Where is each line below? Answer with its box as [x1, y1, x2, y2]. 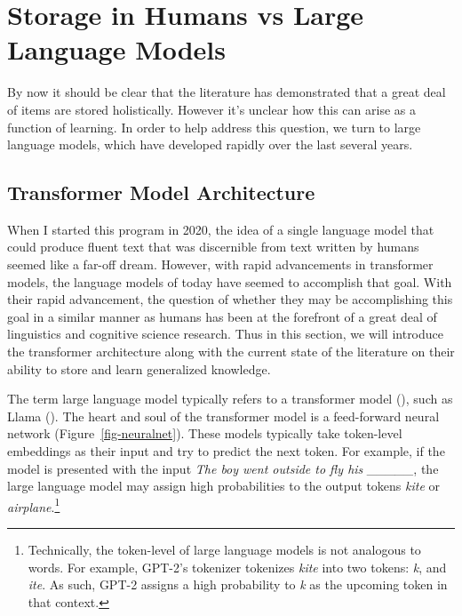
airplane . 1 [7, 494, 60, 516]
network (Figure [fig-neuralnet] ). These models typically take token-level [7, 424, 402, 443]
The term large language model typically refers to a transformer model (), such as [7, 389, 453, 408]
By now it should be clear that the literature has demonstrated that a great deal [7, 83, 446, 101]
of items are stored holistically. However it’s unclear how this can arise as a [7, 100, 416, 118]
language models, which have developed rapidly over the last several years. [7, 135, 413, 154]
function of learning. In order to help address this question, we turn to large [7, 117, 421, 136]
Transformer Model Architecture [7, 179, 315, 206]
